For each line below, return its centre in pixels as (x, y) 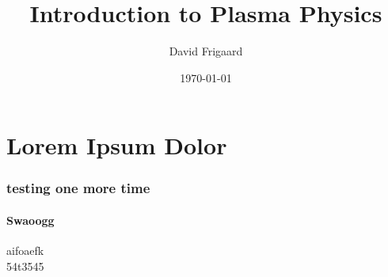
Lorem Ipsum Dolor (117, 145)
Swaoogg (30, 220)
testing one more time (78, 188)
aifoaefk (25, 250)
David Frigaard (206, 51)
